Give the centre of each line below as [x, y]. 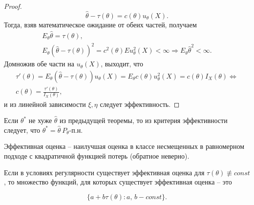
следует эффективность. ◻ [140, 104]
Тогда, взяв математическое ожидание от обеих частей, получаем [100, 24]
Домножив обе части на [39, 64]
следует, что [22, 130]
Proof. [13, 6]
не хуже [40, 120]
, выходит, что [122, 64]
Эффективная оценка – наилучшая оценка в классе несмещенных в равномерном [124, 146]
